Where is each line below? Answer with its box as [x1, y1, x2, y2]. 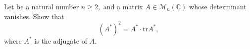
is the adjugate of [34, 35, 87, 46]
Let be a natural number [4, 1, 79, 11]
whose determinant [189, 1, 247, 11]
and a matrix [103, 1, 143, 11]
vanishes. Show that [4, 11, 64, 21]
